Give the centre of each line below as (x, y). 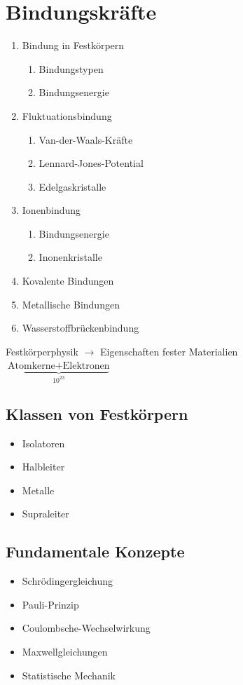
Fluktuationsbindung (67, 115)
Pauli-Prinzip (50, 604)
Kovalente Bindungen (68, 281)
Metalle (38, 490)
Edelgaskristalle (72, 186)
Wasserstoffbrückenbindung (81, 328)
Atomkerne (32, 366)
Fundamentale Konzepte (95, 551)
